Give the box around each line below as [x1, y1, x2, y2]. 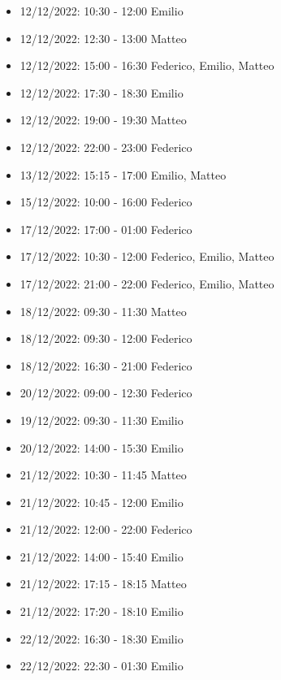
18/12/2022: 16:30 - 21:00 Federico [19, 357, 192, 374]
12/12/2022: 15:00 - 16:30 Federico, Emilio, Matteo [19, 57, 275, 74]
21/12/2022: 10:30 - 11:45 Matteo [19, 466, 187, 483]
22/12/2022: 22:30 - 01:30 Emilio [19, 657, 184, 674]
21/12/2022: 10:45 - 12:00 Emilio [19, 493, 184, 510]
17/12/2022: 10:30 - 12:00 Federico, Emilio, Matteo [19, 248, 275, 265]
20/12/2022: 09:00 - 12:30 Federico [19, 384, 192, 401]
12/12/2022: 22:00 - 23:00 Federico [19, 138, 192, 155]
